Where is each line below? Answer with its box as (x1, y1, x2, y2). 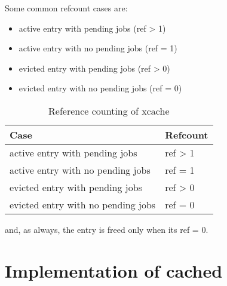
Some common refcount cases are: (5, 2, 128, 14)
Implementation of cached (5, 258, 223, 282)
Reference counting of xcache (48, 103, 170, 118)
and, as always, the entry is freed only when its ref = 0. (5, 223, 208, 235)
